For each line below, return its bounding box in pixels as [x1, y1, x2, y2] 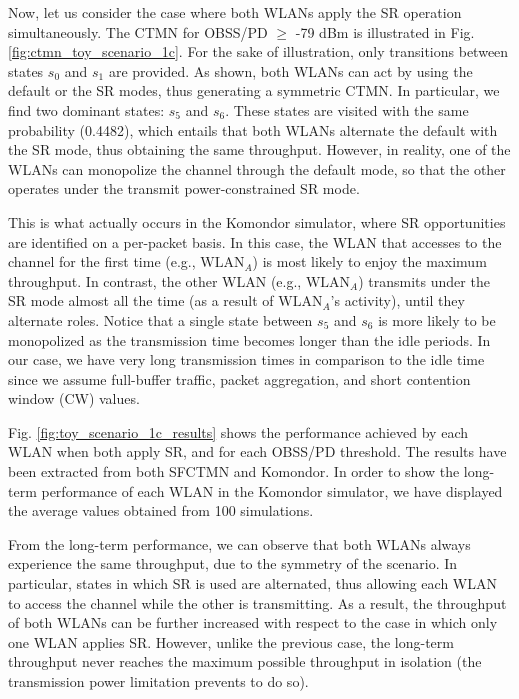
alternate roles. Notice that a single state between [8, 309, 313, 330]
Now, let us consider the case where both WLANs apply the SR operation [8, 2, 462, 22]
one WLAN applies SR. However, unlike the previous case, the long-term [8, 631, 454, 652]
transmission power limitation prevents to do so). [8, 671, 309, 691]
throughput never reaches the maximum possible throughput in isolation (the [8, 651, 482, 672]
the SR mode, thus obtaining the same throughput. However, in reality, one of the [8, 139, 511, 160]
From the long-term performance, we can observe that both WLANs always [8, 533, 471, 554]
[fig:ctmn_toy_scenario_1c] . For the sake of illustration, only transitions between [8, 41, 509, 62]
